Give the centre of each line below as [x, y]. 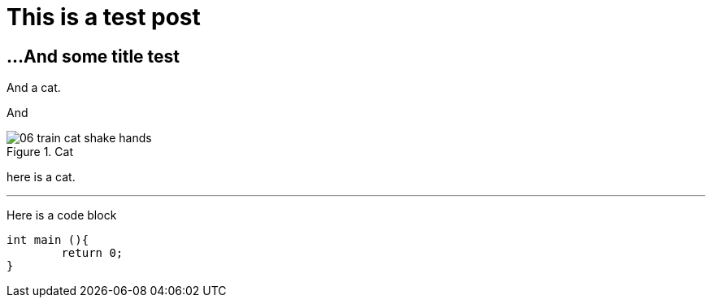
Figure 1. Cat [40, 152]
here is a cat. [41, 177]
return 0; [92, 253]
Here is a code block [62, 215]
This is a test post [104, 17]
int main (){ [48, 240]
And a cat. [34, 88]
